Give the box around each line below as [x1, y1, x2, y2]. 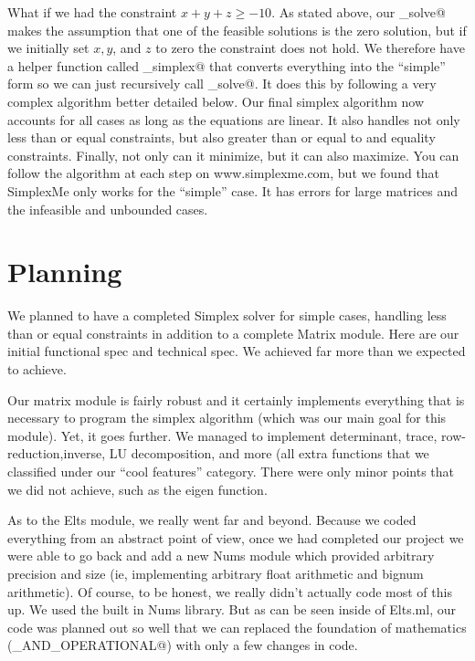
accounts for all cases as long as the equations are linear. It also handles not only [7, 110, 460, 129]
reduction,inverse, [7, 444, 106, 463]
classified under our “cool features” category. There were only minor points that [7, 462, 455, 480]
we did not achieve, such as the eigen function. [7, 479, 268, 498]
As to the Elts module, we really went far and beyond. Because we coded [7, 510, 417, 530]
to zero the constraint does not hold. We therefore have [155, 38, 465, 58]
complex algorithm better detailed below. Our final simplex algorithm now [7, 91, 425, 110]
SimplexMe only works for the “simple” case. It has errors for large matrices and [7, 181, 459, 200]
